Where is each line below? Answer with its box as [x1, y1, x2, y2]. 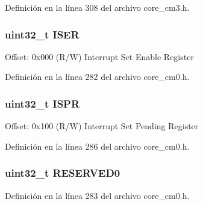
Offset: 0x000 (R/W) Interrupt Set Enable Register [5, 50, 194, 63]
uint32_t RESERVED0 [5, 165, 120, 180]
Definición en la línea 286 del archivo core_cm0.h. [5, 139, 190, 152]
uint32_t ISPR [5, 96, 80, 111]
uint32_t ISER [5, 26, 80, 41]
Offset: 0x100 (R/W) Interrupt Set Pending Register [5, 120, 199, 132]
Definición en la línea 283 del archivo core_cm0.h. [5, 189, 190, 201]
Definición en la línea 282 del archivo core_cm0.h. [5, 70, 190, 83]
